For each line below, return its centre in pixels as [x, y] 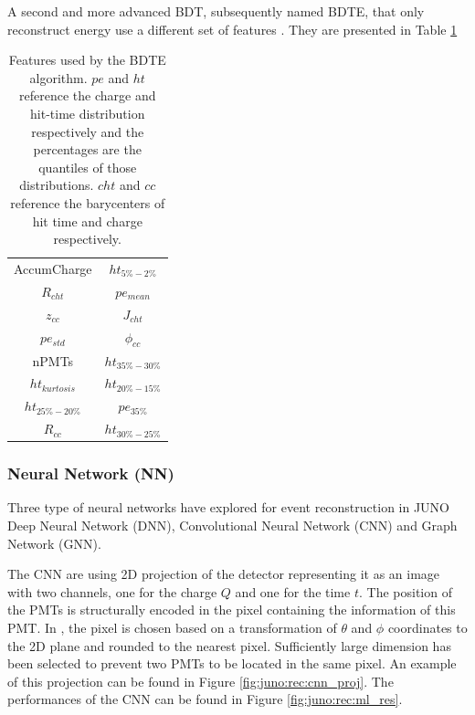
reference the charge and [88, 95]
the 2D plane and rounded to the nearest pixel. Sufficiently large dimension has [229, 645]
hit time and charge [87, 221]
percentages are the [87, 149]
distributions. [57, 185]
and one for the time [293, 591]
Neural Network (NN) [91, 473]
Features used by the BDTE [87, 60]
